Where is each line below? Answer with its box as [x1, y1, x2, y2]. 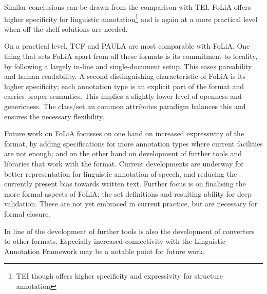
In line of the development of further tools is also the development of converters [4, 225, 255, 236]
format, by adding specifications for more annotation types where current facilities [4, 138, 263, 149]
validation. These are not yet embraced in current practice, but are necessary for [4, 198, 258, 209]
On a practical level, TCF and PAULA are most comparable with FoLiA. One [4, 40, 250, 51]
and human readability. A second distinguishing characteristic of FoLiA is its [4, 71, 246, 81]
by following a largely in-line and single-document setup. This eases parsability [4, 60, 252, 71]
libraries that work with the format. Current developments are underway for [4, 158, 244, 169]
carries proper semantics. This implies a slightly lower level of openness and [4, 91, 242, 101]
